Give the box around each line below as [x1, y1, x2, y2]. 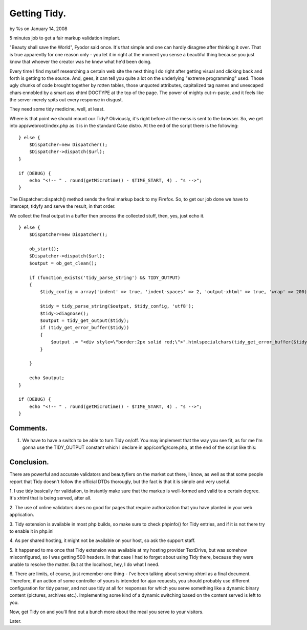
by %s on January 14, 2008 [9, 26, 68, 32]
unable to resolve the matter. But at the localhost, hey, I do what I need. [9, 561, 160, 568]
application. [9, 512, 34, 518]
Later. [9, 618, 21, 624]
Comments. [9, 424, 48, 432]
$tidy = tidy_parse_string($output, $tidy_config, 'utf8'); [40, 303, 194, 309]
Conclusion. [9, 458, 50, 467]
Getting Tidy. [9, 8, 67, 19]
